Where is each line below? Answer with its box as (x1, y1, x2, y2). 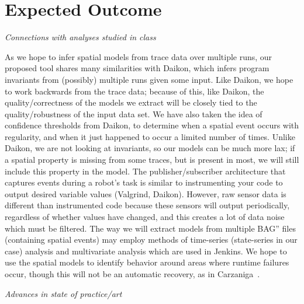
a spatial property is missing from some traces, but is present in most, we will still (5, 153, 299, 166)
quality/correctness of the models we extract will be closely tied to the (5, 96, 257, 109)
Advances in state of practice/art (5, 287, 122, 299)
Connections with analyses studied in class (5, 31, 156, 43)
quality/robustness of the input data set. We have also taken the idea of (5, 107, 262, 120)
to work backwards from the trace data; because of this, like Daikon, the (5, 85, 264, 97)
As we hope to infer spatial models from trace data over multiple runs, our (5, 50, 272, 62)
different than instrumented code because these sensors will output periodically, (5, 199, 290, 211)
